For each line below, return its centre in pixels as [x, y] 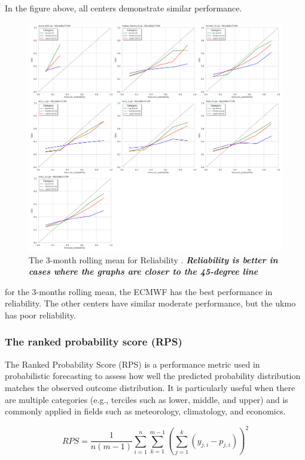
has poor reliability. [40, 315]
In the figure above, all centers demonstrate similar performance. [123, 8]
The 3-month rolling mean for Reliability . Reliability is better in [153, 259]
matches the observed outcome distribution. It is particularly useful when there [150, 387]
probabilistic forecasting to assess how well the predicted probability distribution [153, 376]
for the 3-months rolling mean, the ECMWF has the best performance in [139, 291]
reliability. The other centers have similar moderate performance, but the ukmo [150, 303]
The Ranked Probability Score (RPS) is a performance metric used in [132, 364]
